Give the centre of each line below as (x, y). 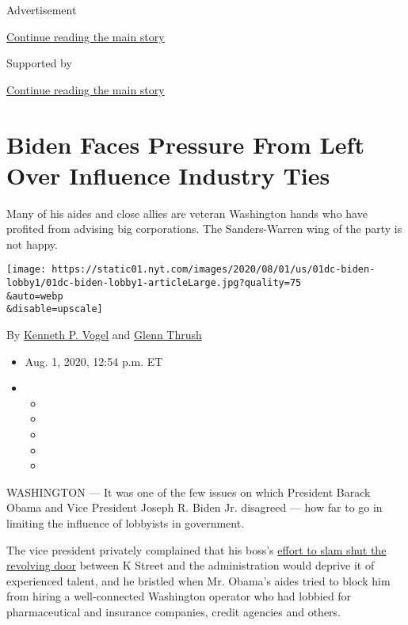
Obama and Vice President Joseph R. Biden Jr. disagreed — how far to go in (194, 507)
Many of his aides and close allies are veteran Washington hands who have (187, 213)
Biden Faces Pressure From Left (185, 144)
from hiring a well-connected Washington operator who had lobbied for (179, 596)
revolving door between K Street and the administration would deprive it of (191, 565)
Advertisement (42, 10)
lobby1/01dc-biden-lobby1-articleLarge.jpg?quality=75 (154, 283)
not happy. (32, 244)
